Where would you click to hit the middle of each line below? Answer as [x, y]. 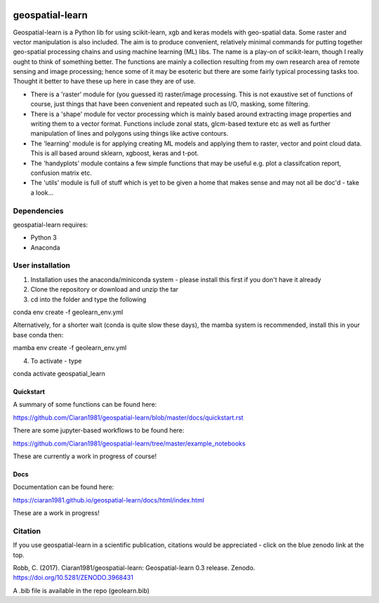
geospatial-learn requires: [51, 224]
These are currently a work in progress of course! [85, 456]
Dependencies [39, 211]
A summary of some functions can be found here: [85, 405]
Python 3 [44, 238]
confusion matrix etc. [61, 173]
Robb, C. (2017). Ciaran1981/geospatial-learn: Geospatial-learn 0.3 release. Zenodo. [134, 568]
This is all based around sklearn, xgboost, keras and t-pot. [115, 153]
